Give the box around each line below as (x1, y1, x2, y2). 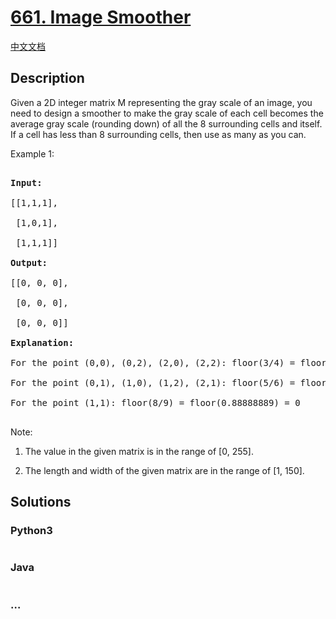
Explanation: (10, 337, 75, 348)
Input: (10, 177, 43, 188)
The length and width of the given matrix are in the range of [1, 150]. (24, 464, 305, 476)
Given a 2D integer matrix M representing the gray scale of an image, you (10, 96, 313, 108)
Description (10, 70, 85, 87)
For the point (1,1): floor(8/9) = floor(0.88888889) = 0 (10, 397, 301, 408)
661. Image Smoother (10, 6, 192, 29)
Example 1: (10, 147, 55, 160)
